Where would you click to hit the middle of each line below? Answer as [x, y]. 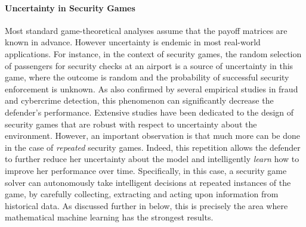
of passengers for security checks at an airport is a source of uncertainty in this [149, 65]
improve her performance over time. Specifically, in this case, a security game [146, 170]
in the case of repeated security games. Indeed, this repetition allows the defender [153, 147]
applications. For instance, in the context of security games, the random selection [153, 53]
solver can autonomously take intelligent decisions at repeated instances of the [148, 182]
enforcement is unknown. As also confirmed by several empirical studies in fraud [152, 88]
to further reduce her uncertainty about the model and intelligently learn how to [152, 159]
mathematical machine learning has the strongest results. [109, 217]
